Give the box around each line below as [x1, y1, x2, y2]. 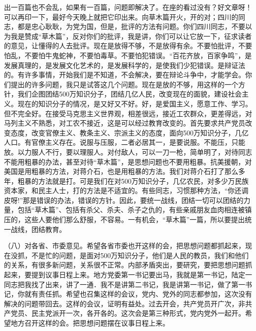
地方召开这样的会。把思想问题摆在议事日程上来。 [10, 318, 169, 328]
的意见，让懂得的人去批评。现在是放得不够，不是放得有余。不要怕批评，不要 [4, 40, 252, 51]
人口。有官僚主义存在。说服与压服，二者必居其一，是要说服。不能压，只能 [4, 137, 245, 147]
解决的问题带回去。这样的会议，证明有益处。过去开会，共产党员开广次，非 [4, 298, 245, 308]
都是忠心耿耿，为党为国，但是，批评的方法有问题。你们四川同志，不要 [17, 21, 245, 32]
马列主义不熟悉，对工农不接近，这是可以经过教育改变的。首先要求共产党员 [4, 118, 245, 128]
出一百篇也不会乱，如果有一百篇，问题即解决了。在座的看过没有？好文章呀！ [4, 2, 252, 12]
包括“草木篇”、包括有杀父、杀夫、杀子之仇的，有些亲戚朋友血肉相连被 [17, 204, 245, 215]
